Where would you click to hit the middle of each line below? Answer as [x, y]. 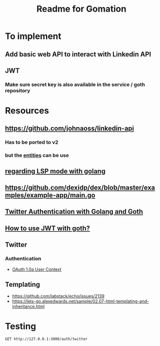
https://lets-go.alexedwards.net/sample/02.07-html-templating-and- [80, 301]
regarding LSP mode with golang [55, 171]
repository [18, 90]
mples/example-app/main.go [50, 195]
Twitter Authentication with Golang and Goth [74, 212]
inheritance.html [28, 307]
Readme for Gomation [81, 9]
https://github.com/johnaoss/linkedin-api [70, 129]
